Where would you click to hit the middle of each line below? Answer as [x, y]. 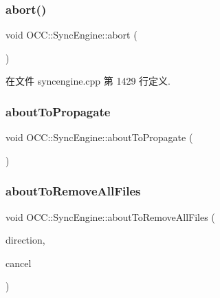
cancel [19, 263]
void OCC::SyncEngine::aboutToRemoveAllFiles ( [110, 216]
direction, [25, 240]
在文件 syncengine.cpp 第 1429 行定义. [88, 81]
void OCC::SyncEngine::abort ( [71, 35]
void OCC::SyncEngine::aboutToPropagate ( [99, 137]
